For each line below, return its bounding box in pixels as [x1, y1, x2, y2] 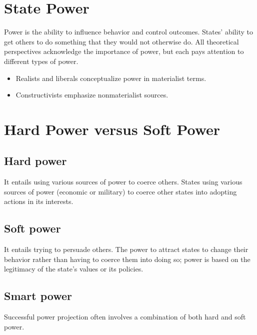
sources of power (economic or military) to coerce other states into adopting [4, 186, 237, 196]
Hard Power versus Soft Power [4, 118, 220, 139]
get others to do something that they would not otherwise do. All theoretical [4, 36, 239, 46]
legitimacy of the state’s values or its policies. [4, 263, 143, 274]
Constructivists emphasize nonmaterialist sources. [15, 89, 168, 100]
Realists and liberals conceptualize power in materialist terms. [15, 72, 206, 83]
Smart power [4, 288, 72, 303]
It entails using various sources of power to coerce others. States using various [4, 176, 242, 187]
